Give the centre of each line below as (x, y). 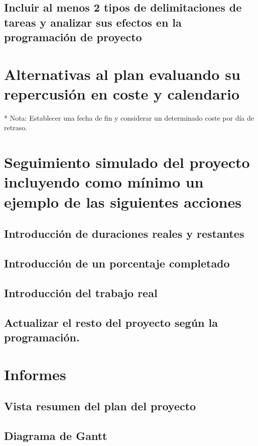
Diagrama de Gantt (56, 435)
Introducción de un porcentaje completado (117, 263)
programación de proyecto (73, 37)
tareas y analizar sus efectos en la (93, 22)
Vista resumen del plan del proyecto (100, 406)
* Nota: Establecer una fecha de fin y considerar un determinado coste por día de (129, 117)
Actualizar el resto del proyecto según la (111, 322)
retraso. (16, 127)
